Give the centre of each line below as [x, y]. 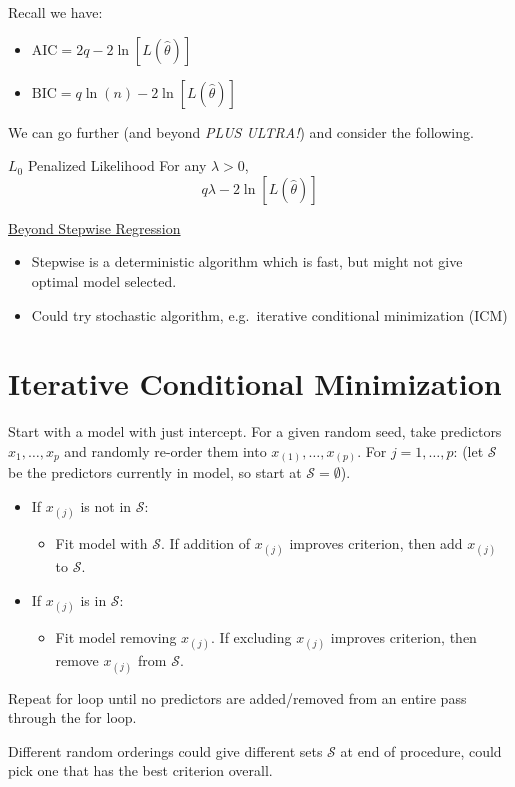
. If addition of [206, 543]
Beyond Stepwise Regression [94, 227]
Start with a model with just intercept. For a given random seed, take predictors [255, 431]
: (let [468, 450]
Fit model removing [116, 637]
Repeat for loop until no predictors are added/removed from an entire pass [237, 697]
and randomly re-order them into [165, 450]
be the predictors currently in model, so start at [155, 472]
